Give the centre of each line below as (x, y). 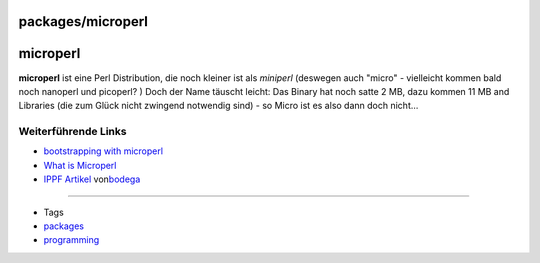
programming (71, 240)
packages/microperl (83, 21)
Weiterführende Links (72, 132)
